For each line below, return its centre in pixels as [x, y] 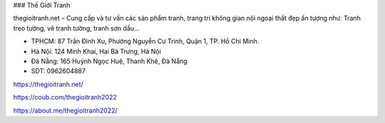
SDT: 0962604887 [58, 71]
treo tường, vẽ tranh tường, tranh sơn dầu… [76, 28]
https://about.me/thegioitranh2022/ [65, 110]
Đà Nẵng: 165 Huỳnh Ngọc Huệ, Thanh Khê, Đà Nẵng [109, 61]
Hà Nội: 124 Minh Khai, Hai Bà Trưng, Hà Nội [96, 51]
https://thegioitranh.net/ [48, 84]
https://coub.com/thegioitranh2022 [65, 97]
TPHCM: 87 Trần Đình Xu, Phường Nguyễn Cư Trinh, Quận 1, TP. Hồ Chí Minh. [145, 41]
